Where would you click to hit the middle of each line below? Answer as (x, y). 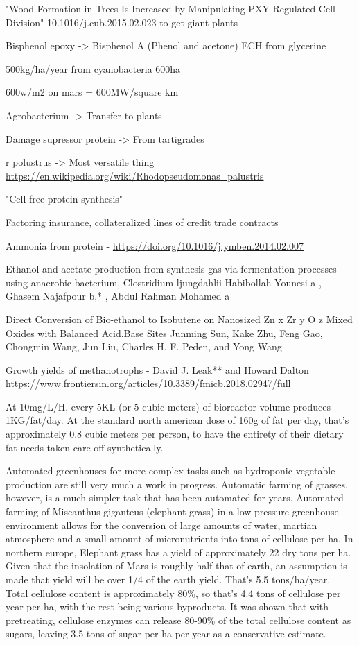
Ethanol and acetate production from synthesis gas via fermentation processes (171, 269)
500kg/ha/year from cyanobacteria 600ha (93, 68)
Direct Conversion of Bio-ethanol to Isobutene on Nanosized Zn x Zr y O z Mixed (179, 319)
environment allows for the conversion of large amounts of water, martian (161, 525)
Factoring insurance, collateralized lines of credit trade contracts (142, 222)
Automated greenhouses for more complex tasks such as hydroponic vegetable (170, 471)
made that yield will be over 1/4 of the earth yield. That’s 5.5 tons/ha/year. (168, 579)
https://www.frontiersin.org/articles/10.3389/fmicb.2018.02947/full (148, 383)
